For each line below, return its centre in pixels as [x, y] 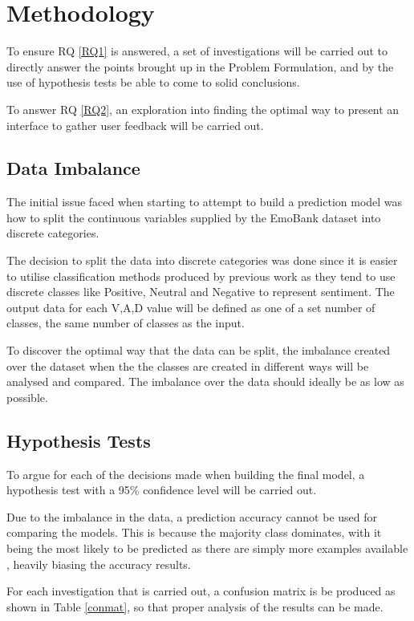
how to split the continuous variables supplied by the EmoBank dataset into [194, 217]
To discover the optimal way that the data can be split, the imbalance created [199, 350]
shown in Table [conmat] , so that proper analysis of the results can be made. [195, 606]
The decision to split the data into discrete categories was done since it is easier [202, 260]
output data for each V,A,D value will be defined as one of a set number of [191, 307]
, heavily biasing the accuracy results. [99, 564]
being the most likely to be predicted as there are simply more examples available [207, 548]
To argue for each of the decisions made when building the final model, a [186, 474]
